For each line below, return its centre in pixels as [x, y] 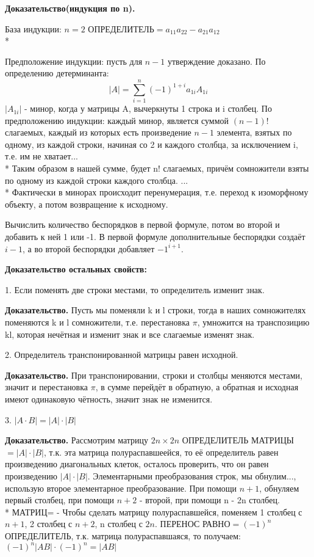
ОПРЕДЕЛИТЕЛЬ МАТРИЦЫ [238, 440]
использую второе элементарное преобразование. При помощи [121, 488]
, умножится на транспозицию [253, 322]
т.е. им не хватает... [41, 156]
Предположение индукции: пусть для [74, 61]
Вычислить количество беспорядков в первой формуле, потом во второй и [142, 224]
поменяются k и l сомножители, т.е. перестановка [98, 322]
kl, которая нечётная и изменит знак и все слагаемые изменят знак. [130, 334]
